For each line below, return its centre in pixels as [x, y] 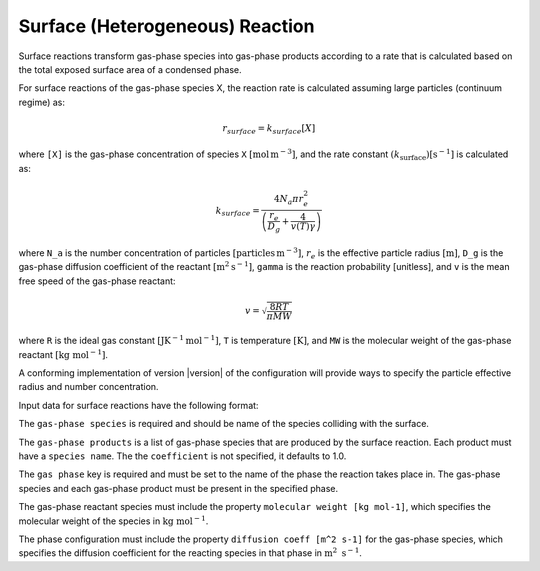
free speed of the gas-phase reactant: [97, 281]
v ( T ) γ [303, 226]
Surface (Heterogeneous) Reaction [166, 26]
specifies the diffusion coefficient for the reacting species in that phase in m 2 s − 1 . [190, 552]
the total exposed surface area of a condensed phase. [130, 69]
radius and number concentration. [88, 387]
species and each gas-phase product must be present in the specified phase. [178, 488]
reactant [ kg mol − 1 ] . [63, 354]
